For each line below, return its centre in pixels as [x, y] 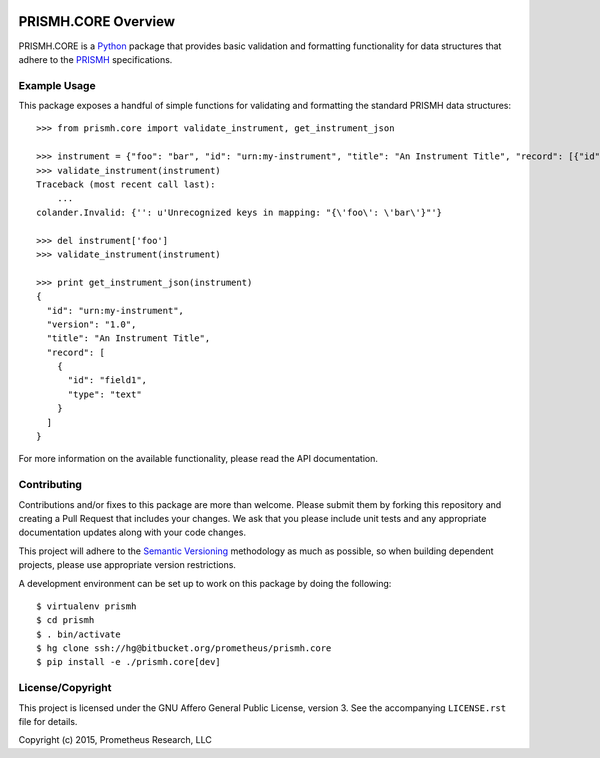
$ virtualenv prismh [86, 606]
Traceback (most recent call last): [126, 184]
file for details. [48, 721]
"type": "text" [104, 394]
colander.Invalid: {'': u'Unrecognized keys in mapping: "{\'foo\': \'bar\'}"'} [239, 212]
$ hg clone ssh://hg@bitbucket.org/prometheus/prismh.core [184, 648]
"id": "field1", [107, 380]
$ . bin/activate [78, 634]
